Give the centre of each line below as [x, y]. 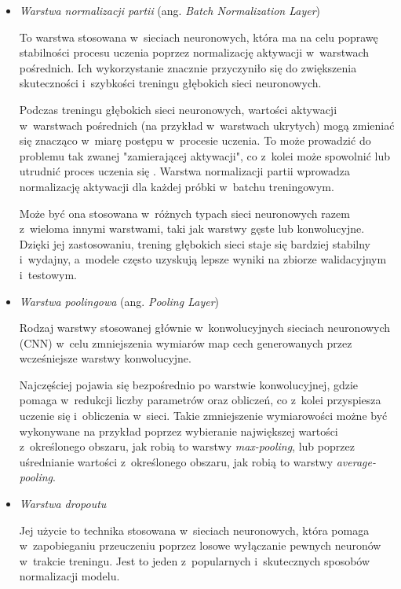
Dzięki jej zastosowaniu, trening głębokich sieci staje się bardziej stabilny [195, 243]
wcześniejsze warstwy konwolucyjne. [105, 358]
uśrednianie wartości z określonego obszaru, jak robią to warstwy [176, 461]
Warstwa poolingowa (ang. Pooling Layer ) [119, 301]
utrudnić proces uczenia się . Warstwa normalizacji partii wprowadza [185, 171]
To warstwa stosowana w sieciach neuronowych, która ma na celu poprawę [199, 37]
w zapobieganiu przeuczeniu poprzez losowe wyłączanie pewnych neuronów [200, 545]
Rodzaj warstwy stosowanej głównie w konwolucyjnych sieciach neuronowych [205, 328]
